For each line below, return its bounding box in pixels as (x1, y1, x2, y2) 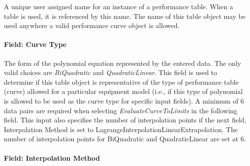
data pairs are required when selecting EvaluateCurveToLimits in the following (4, 105, 237, 115)
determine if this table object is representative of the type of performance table (4, 76, 239, 87)
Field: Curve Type (4, 39, 67, 49)
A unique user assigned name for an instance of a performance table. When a (4, 1, 233, 11)
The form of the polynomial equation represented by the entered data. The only (4, 58, 241, 68)
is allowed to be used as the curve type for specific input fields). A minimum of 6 (4, 95, 244, 106)
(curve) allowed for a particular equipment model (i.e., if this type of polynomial (4, 86, 243, 96)
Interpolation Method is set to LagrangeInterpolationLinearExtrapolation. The (4, 124, 238, 134)
